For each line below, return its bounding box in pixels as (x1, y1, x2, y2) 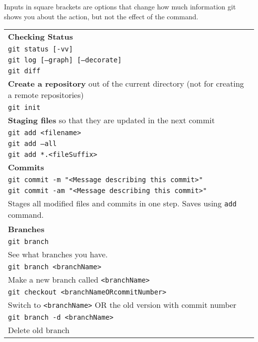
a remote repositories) (8, 89, 84, 101)
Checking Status (8, 31, 73, 43)
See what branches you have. (8, 248, 108, 260)
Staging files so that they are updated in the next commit (8, 114, 215, 126)
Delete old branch (8, 324, 69, 336)
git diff (8, 67, 41, 75)
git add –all (8, 140, 57, 148)
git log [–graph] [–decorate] (8, 56, 122, 64)
